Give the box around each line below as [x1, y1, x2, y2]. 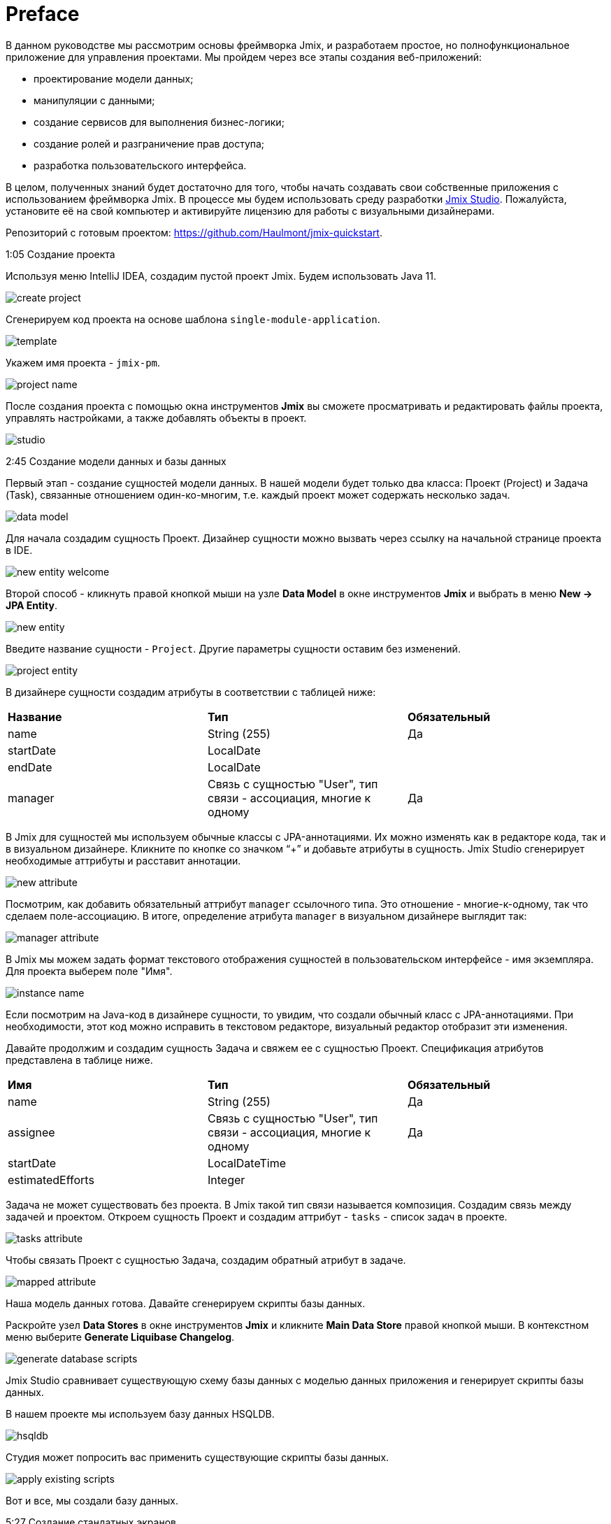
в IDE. [6, 543, 33, 556]
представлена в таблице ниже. [6, 1053, 153, 1066]
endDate [8, 760, 52, 774]
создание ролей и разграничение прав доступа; [34, 137, 265, 150]
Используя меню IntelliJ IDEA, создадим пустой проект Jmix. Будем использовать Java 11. [6, 269, 436, 282]
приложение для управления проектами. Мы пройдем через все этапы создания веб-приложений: [6, 50, 482, 63]
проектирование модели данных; [34, 72, 194, 85]
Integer [207, 1172, 245, 1187]
